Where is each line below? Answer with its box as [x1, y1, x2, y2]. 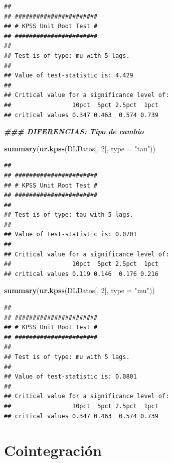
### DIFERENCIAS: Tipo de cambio [4, 126, 144, 137]
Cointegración [4, 440, 102, 460]
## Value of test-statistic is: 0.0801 [4, 373, 137, 381]
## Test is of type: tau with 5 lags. [4, 211, 133, 219]
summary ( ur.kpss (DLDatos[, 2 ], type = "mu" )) [4, 285, 155, 296]
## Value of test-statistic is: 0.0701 [4, 231, 137, 238]
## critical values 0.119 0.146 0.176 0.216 [4, 270, 158, 277]
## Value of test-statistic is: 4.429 [4, 72, 133, 79]
